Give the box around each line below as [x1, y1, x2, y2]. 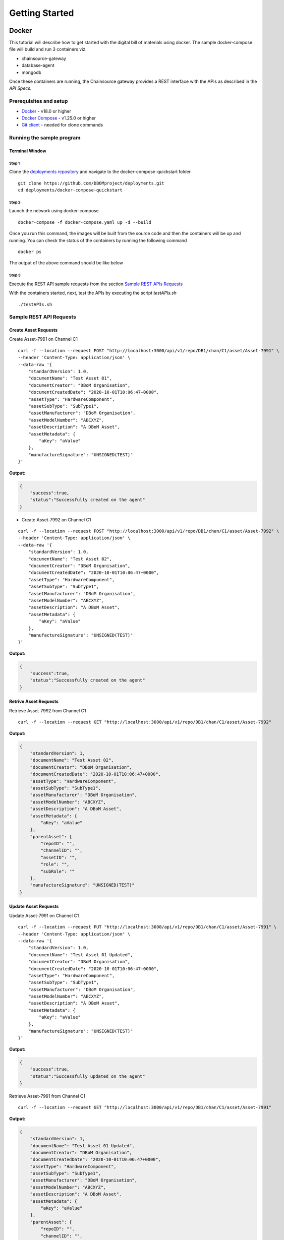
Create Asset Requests [9, 327, 58, 333]
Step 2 [9, 200, 21, 205]
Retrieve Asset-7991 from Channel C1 [9, 1093, 85, 1099]
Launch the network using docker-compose [9, 208, 99, 214]
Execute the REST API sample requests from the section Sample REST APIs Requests [9, 281, 183, 287]
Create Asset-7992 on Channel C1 [21, 516, 91, 523]
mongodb [21, 69, 42, 75]
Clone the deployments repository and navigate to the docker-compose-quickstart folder [9, 169, 191, 175]
